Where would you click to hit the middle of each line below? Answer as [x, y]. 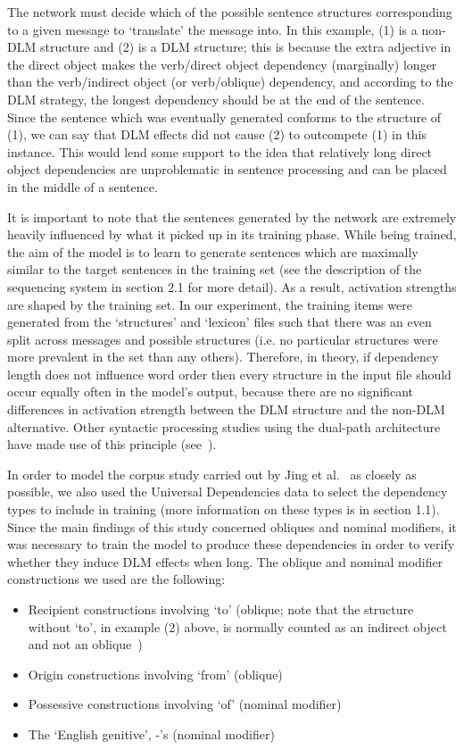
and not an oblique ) [85, 644]
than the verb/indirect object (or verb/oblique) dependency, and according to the [230, 82]
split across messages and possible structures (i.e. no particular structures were [223, 339]
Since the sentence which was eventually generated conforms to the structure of [224, 117]
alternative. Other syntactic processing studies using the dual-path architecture [224, 426]
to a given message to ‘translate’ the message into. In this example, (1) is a [212, 29]
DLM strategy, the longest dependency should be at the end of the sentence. [216, 99]
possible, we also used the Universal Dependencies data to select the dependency [228, 492]
